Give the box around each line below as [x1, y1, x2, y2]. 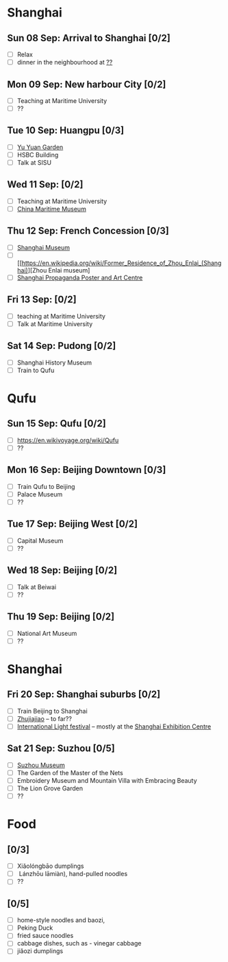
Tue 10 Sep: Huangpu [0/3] [7, 125, 125, 137]
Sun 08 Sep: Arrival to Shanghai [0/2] [7, 32, 171, 44]
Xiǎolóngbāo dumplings [16, 862, 84, 870]
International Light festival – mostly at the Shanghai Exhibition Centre [16, 722, 212, 731]
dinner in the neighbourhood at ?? [16, 58, 113, 67]
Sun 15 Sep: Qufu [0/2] [7, 417, 106, 430]
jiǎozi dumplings [16, 947, 64, 955]
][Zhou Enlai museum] [27, 266, 90, 274]
